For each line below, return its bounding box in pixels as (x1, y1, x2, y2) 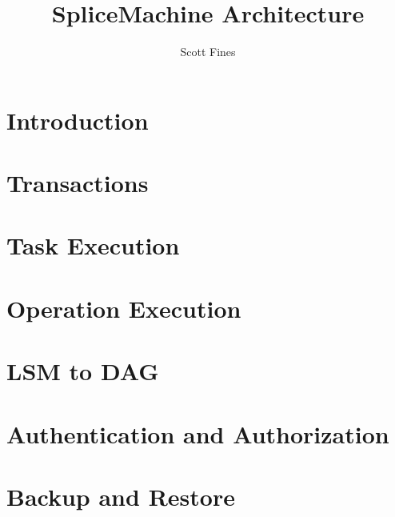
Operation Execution (6, 291, 241, 324)
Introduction (6, 103, 149, 136)
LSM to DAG (6, 355, 159, 387)
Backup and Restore (6, 479, 235, 512)
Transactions (6, 166, 149, 199)
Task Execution (6, 229, 180, 262)
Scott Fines (180, 43, 236, 60)
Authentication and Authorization (6, 417, 389, 450)
